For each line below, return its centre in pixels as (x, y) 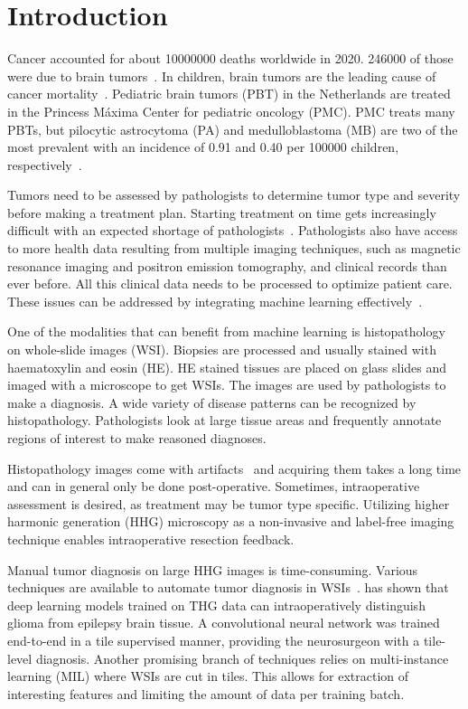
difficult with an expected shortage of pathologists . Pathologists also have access (233, 230)
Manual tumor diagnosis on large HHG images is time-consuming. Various (213, 569)
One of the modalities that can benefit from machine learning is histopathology (226, 331)
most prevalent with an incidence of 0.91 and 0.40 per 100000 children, (203, 147)
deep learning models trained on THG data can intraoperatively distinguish (216, 605)
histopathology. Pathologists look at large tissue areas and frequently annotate (225, 420)
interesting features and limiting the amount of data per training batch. (206, 693)
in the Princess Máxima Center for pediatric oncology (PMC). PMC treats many (231, 111)
